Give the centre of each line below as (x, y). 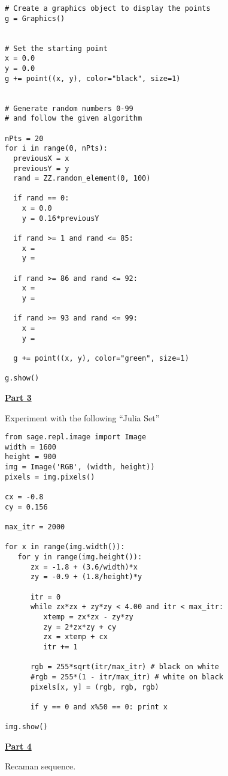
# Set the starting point (56, 48)
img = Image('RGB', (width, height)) (80, 467)
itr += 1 (60, 647)
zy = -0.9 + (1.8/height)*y (86, 577)
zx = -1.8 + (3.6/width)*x (84, 567)
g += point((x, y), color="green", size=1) (101, 358)
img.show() (26, 727)
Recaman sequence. (40, 766)
